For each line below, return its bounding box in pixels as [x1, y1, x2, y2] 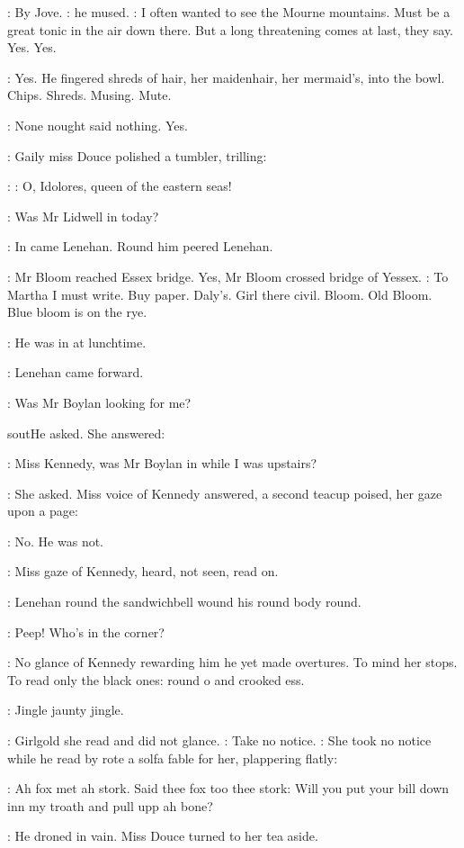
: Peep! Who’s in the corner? [7, 622, 165, 641]
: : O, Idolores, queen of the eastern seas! [7, 176, 232, 195]
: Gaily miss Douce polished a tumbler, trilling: [7, 146, 267, 165]
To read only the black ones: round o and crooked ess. [7, 670, 305, 689]
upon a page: [7, 501, 78, 520]
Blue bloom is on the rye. [7, 302, 147, 321]
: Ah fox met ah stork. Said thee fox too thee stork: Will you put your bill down [7, 779, 450, 798]
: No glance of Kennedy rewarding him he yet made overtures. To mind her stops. [7, 653, 458, 672]
